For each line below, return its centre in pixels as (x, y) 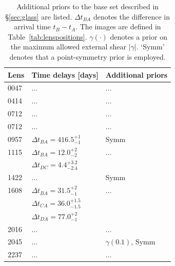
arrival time (32, 26)
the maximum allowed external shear (68, 47)
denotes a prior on (139, 36)
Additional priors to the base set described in (88, 6)
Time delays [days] (65, 74)
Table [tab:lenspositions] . (47, 36)
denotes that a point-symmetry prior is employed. (87, 56)
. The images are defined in (118, 26)
